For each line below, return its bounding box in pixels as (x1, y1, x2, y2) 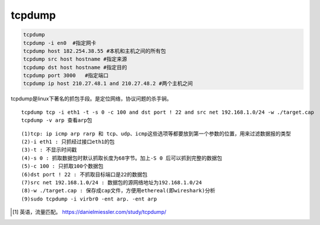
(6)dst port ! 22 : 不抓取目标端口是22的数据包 (21, 171, 148, 178)
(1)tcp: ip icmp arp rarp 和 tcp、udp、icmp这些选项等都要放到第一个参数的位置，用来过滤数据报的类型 (21, 130, 291, 137)
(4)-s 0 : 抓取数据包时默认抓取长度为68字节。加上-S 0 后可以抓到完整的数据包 (21, 154, 222, 161)
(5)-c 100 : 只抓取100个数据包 (21, 163, 104, 170)
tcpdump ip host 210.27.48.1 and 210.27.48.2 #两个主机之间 (23, 80, 193, 87)
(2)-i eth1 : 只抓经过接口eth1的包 (21, 139, 115, 145)
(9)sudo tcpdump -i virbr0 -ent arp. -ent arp (21, 195, 157, 202)
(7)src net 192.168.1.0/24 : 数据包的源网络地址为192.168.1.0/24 (21, 179, 202, 186)
